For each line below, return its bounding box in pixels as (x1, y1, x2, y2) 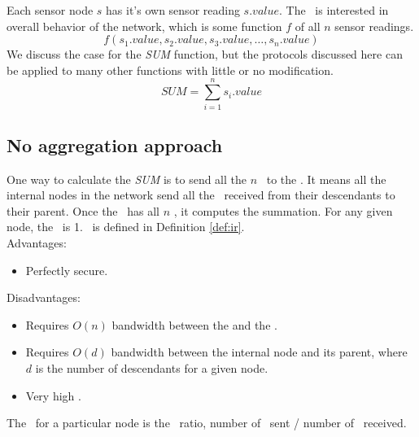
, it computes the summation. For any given (173, 202, 393, 219)
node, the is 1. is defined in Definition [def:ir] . (7, 218, 245, 235)
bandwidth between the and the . (111, 316, 277, 333)
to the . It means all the (266, 170, 386, 187)
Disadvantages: (7, 289, 81, 306)
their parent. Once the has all (7, 202, 159, 219)
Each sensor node (7, 2, 94, 18)
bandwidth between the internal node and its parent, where (111, 343, 408, 361)
